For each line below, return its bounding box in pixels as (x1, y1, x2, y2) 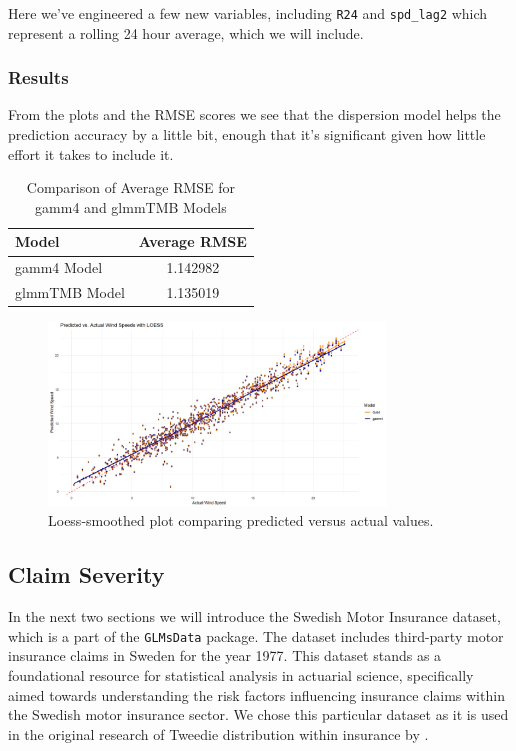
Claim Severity (8, 559, 165, 590)
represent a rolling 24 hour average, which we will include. (8, 22, 364, 43)
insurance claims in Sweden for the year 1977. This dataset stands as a (8, 645, 442, 666)
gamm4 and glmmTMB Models (35, 196, 227, 217)
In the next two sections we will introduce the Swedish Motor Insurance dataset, (8, 606, 501, 627)
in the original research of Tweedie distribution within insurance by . (8, 723, 429, 744)
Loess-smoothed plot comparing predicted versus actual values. (48, 510, 434, 531)
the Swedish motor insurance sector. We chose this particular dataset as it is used (8, 704, 509, 725)
